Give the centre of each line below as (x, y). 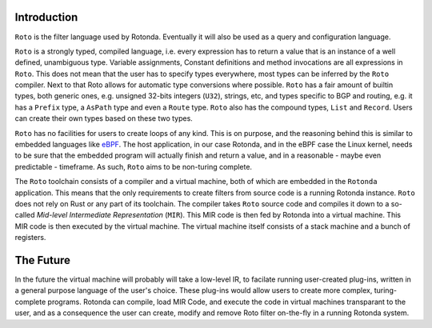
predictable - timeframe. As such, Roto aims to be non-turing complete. (133, 166)
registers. (30, 238)
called (25, 215)
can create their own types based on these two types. (104, 118)
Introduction (46, 17)
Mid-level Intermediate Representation (100, 215)
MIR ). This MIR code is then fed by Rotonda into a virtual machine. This (284, 215)
